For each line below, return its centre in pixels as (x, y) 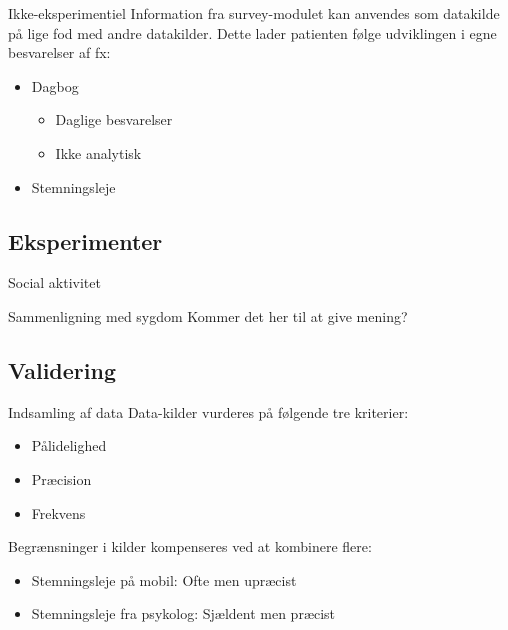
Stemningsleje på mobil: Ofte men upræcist (164, 579)
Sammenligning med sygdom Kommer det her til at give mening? (208, 315)
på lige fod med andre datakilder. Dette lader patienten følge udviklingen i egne (252, 32)
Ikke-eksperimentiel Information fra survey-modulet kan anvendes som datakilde (254, 13)
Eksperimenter (85, 240)
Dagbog (55, 85)
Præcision (61, 478)
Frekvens (58, 512)
